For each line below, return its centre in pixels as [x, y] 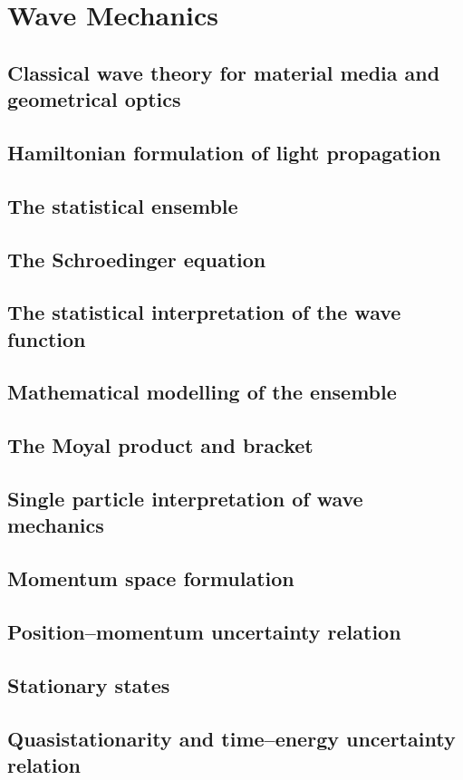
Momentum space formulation [151, 578]
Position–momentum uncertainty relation [204, 631]
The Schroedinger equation [137, 259]
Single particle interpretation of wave [185, 499]
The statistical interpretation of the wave [204, 312]
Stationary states [89, 684]
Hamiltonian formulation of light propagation [224, 152]
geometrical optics [94, 99]
